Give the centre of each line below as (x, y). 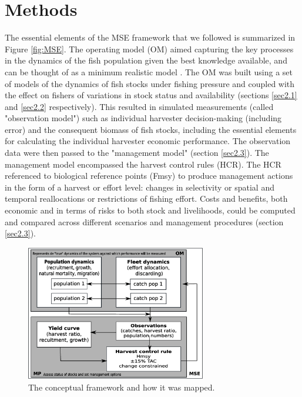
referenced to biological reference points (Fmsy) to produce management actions (149, 176)
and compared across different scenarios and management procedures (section (144, 221)
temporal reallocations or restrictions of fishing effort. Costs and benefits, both (146, 199)
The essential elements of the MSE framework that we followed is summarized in (150, 37)
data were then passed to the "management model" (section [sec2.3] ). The (137, 153)
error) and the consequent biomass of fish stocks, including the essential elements (151, 129)
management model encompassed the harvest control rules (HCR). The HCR (143, 164)
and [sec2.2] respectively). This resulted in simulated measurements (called (139, 106)
